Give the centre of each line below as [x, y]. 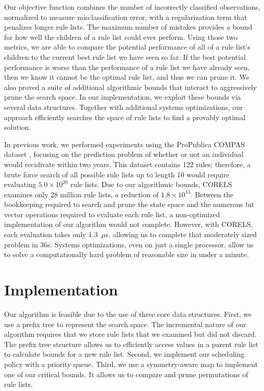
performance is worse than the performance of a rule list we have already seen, [127, 67]
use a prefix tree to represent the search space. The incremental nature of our [125, 324]
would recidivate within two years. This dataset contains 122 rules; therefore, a [127, 164]
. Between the [212, 194]
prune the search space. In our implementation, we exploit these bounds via [123, 97]
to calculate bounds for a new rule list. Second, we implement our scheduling [124, 354]
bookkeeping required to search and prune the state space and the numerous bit [129, 204]
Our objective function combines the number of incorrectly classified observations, [132, 7]
